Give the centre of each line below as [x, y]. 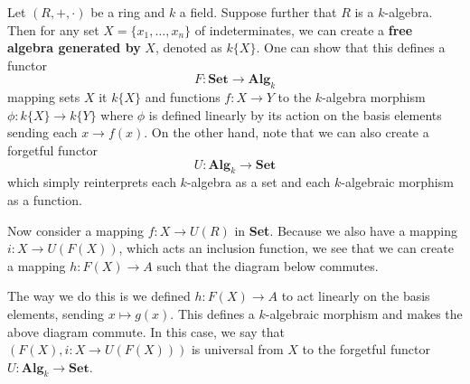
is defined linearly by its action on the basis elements [295, 114]
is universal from [237, 349]
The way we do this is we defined [99, 296]
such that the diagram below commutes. [268, 265]
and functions [183, 97]
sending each [42, 132]
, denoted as [188, 47]
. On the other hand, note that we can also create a [287, 132]
